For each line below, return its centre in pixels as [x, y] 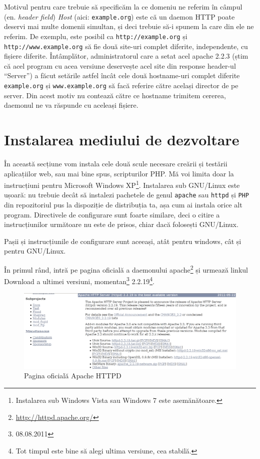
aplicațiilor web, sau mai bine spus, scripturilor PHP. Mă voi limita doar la [119, 173]
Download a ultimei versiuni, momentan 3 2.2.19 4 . [79, 280]
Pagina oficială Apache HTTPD [73, 376]
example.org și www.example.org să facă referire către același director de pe [121, 85]
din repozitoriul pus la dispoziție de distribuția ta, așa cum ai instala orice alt [123, 204]
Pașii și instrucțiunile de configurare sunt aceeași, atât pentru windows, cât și [123, 241]
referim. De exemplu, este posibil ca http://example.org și [96, 36]
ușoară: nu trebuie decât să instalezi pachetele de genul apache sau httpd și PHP [126, 195]
